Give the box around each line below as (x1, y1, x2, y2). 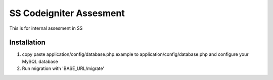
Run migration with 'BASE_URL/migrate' (22, 65, 105, 71)
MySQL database (22, 58, 58, 64)
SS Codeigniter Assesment (9, 8, 125, 19)
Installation (9, 38, 45, 47)
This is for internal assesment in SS (9, 25, 83, 31)
